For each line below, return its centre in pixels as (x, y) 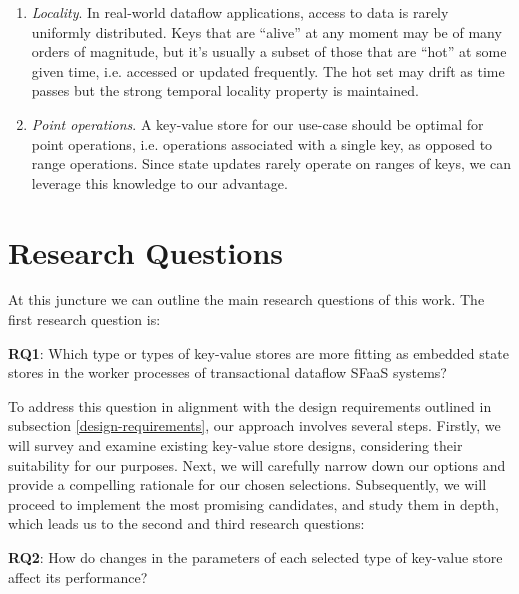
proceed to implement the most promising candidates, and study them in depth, (253, 503)
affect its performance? (78, 576)
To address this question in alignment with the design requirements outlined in (250, 405)
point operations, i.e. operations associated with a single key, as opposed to (262, 143)
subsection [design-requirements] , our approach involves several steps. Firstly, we (254, 425)
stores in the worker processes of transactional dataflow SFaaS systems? (227, 372)
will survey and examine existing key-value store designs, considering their (235, 445)
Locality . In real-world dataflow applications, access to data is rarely (240, 12)
